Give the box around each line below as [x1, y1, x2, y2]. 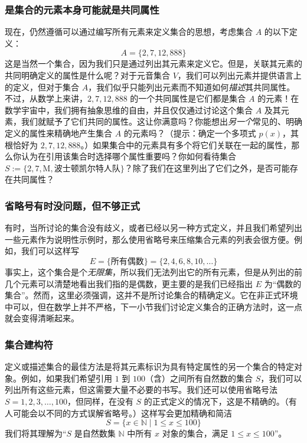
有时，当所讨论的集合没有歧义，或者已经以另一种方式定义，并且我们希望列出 [5, 221, 302, 234]
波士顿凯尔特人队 [54, 164, 120, 173]
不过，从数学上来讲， [5, 92, 87, 105]
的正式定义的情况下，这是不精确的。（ [143, 395, 289, 407]
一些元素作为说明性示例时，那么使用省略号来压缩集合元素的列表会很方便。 [5, 233, 294, 245]
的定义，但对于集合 [5, 80, 79, 93]
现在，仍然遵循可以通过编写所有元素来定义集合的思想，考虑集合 [5, 25, 253, 38]
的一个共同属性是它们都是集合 [130, 92, 246, 105]
